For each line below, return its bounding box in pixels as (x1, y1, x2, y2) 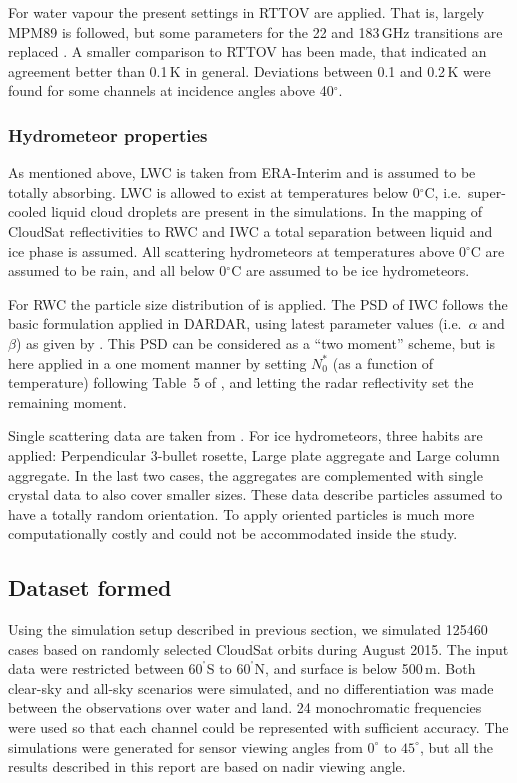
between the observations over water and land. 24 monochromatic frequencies (8, 697, 482, 718)
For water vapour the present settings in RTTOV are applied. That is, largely (8, 2, 485, 22)
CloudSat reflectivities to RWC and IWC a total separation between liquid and (8, 220, 493, 241)
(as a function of (332, 352, 434, 373)
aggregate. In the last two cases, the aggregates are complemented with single (8, 464, 483, 485)
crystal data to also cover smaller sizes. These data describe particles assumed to (8, 484, 503, 505)
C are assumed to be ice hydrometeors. (231, 260, 470, 281)
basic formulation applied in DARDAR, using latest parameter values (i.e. (8, 313, 462, 334)
